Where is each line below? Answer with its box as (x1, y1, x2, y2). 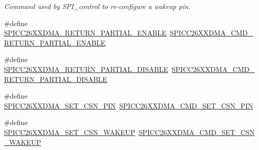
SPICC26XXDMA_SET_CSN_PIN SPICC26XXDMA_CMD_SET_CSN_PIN (4, 100, 254, 110)
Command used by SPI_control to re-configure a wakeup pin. (4, 1, 191, 11)
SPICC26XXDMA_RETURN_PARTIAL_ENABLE (4, 27, 167, 38)
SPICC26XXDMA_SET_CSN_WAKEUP (4, 126, 135, 137)
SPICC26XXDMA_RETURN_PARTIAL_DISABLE (4, 63, 169, 74)
